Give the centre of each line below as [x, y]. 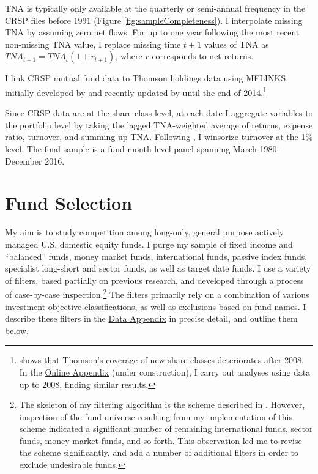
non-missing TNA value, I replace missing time [93, 44]
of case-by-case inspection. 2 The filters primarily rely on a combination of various [157, 293]
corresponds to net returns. [203, 56]
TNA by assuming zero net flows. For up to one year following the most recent [152, 32]
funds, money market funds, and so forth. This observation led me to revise [161, 440]
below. [17, 330]
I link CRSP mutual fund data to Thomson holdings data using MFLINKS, [147, 78]
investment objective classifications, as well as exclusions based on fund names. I [156, 306]
